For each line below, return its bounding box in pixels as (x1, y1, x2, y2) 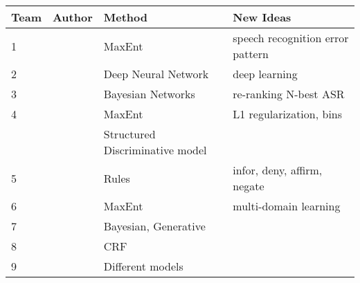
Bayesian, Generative (103, 218, 206, 234)
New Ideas (233, 9, 291, 25)
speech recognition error (233, 30, 349, 46)
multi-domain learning (233, 198, 341, 214)
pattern (233, 46, 269, 62)
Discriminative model (103, 142, 207, 158)
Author (52, 9, 93, 25)
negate (233, 178, 264, 194)
